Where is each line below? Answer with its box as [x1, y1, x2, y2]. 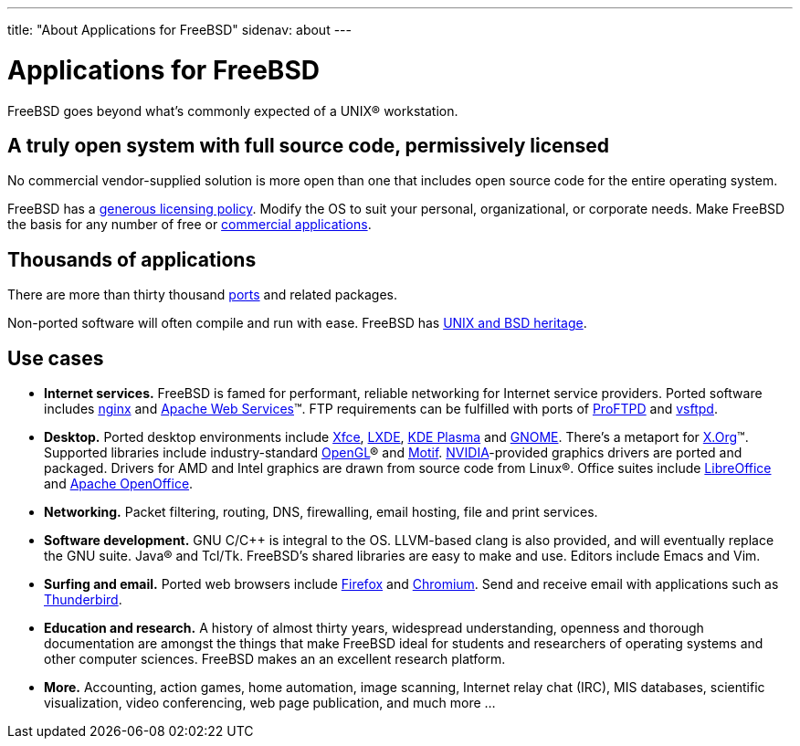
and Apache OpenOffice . [44, 476, 194, 492]
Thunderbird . [44, 592, 122, 608]
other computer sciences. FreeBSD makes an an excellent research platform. [44, 651, 506, 667]
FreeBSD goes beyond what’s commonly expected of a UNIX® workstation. [7, 102, 458, 119]
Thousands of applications [7, 247, 257, 271]
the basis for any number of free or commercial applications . [7, 216, 372, 233]
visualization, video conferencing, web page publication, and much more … [44, 695, 496, 711]
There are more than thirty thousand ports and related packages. [7, 287, 398, 303]
